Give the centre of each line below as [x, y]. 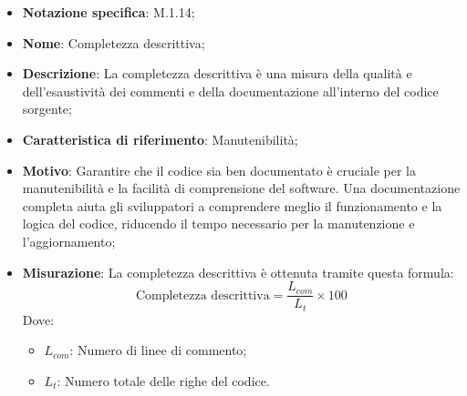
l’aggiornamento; [69, 241]
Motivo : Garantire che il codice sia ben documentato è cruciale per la [219, 170]
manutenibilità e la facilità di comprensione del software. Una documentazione [241, 188]
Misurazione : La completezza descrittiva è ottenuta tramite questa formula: [238, 272]
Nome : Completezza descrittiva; [114, 42]
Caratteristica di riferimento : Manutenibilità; [160, 139]
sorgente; [47, 109]
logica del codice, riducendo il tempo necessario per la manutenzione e [218, 223]
